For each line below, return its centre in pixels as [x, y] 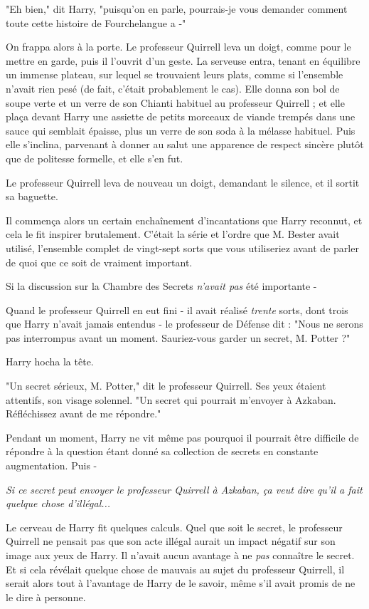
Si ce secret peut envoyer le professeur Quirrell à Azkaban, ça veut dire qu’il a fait [184, 489]
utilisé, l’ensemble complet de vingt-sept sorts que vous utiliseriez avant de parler [182, 248]
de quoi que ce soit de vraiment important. [99, 262]
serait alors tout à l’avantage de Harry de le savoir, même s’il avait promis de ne [181, 583]
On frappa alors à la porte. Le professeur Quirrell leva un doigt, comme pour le [178, 47]
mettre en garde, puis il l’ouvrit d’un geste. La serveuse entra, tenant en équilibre [183, 60]
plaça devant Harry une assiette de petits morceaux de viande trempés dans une [181, 116]
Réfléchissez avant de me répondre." [84, 413]
